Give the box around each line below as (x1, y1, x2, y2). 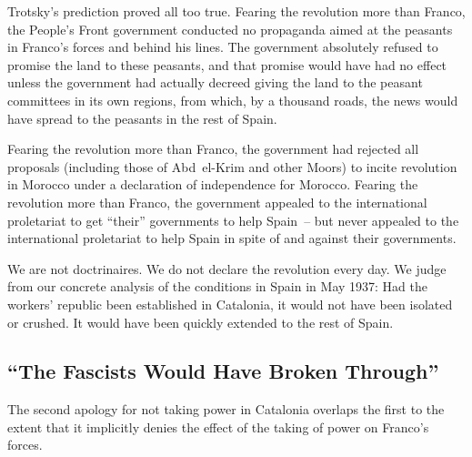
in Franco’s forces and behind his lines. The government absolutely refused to (7, 37, 438, 56)
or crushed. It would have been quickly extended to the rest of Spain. (7, 312, 394, 331)
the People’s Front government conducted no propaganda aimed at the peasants (7, 19, 453, 38)
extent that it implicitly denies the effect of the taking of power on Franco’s (7, 417, 429, 436)
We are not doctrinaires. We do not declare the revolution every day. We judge (7, 259, 447, 278)
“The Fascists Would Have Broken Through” (7, 357, 439, 385)
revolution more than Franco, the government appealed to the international (7, 192, 427, 211)
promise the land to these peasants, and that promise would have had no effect (7, 55, 447, 74)
